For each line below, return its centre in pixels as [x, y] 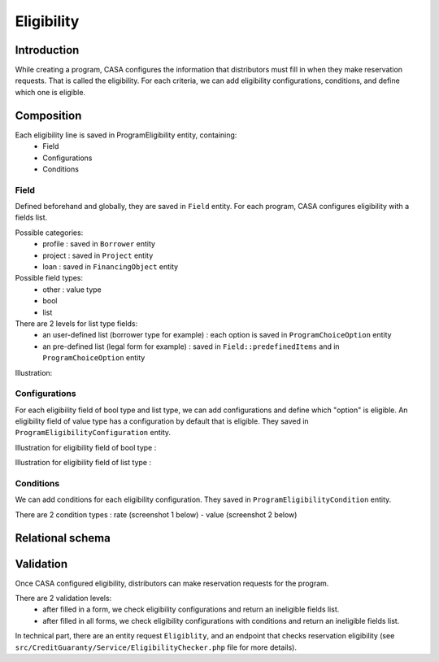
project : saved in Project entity [98, 255]
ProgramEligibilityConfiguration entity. [93, 433]
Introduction [47, 50]
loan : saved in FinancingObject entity [111, 267]
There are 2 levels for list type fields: [76, 323]
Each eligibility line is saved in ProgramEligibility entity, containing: [126, 135]
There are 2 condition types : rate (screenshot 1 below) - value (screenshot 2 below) [156, 514]
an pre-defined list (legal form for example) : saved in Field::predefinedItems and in [191, 346]
